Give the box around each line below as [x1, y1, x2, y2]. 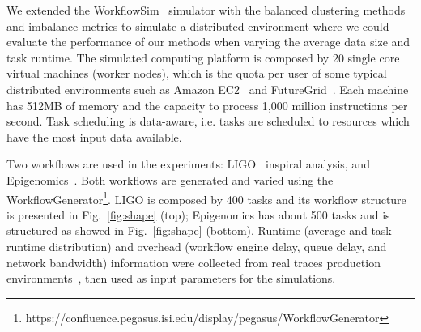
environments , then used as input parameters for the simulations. [6, 270, 336, 287]
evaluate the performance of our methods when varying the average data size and [6, 33, 410, 50]
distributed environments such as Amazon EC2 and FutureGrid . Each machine [6, 80, 409, 97]
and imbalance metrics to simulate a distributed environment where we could [6, 17, 389, 34]
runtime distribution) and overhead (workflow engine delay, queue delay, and [6, 237, 387, 254]
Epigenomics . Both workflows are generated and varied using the [6, 171, 334, 188]
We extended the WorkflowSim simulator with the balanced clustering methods [6, 2, 406, 18]
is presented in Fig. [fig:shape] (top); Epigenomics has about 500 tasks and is [6, 206, 390, 223]
